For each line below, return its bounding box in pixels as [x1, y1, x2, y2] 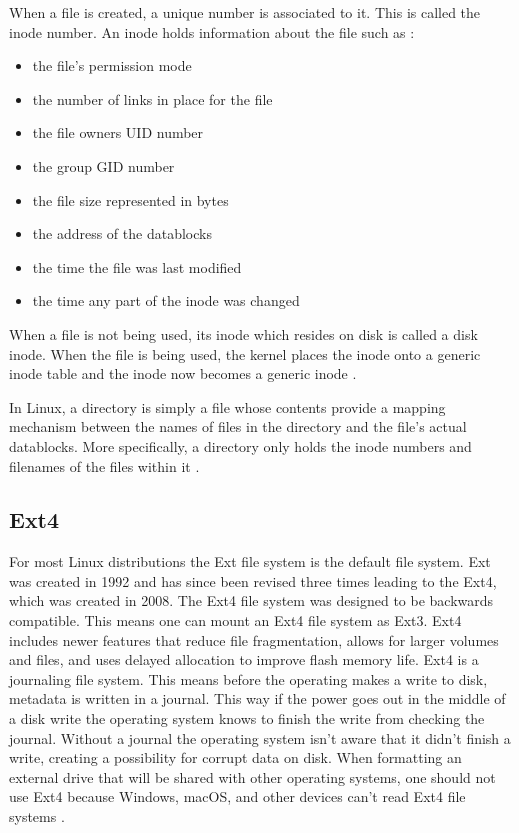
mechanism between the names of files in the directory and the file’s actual [9, 416, 467, 437]
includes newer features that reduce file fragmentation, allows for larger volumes [9, 629, 499, 650]
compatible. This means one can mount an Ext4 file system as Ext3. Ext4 [9, 610, 462, 631]
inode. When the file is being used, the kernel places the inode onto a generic [9, 343, 481, 364]
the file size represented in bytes [32, 189, 229, 210]
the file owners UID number [32, 122, 204, 143]
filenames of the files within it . [9, 455, 200, 476]
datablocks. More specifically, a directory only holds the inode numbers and [9, 435, 472, 456]
